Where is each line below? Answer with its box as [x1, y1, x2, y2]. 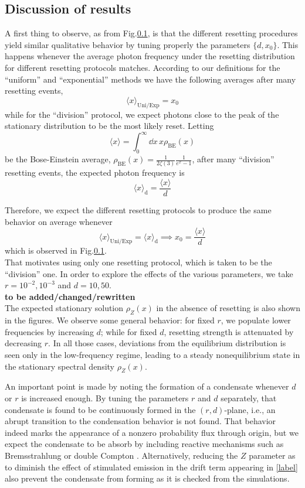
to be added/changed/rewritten [5, 290, 135, 302]
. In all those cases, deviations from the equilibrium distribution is [48, 337, 286, 349]
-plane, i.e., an [224, 403, 276, 415]
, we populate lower [221, 314, 291, 326]
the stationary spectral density [5, 360, 114, 372]
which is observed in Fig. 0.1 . [5, 244, 107, 257]
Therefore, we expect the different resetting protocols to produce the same [5, 204, 272, 216]
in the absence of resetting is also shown [156, 302, 300, 314]
